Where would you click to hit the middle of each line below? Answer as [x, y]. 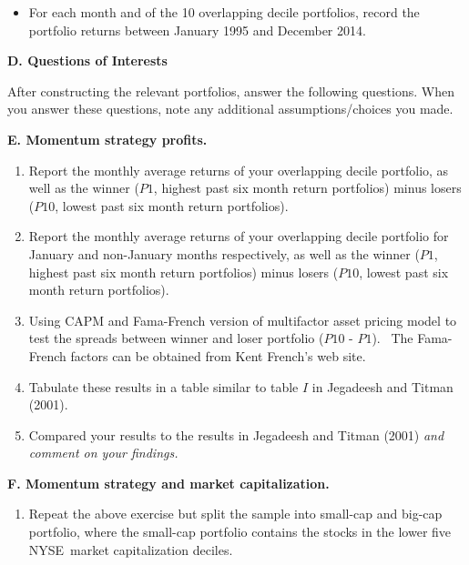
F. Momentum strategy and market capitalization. [168, 483]
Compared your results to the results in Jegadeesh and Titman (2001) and [236, 434]
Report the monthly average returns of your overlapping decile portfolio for [239, 236]
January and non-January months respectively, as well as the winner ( [224, 253]
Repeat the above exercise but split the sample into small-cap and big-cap [235, 514]
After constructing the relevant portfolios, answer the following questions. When [231, 91]
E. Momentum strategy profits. [107, 139]
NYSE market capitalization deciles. [131, 549]
